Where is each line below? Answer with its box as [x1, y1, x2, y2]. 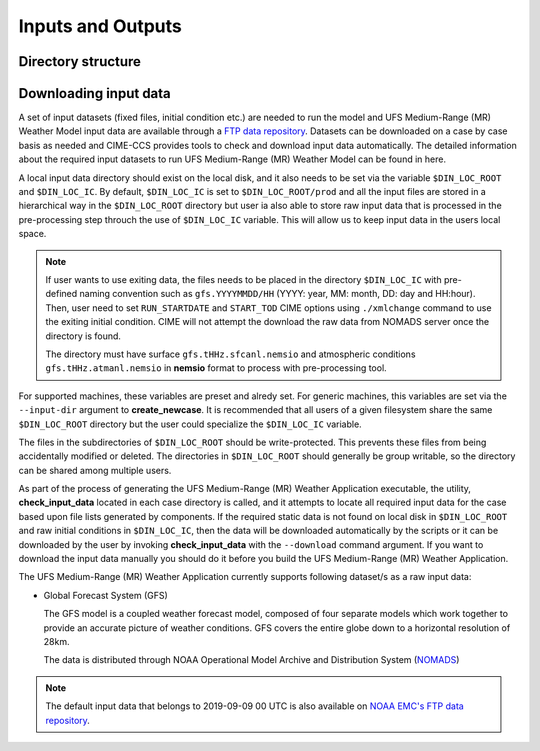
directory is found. [45, 330, 122, 342]
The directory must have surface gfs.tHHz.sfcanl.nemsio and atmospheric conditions [45, 348, 416, 360]
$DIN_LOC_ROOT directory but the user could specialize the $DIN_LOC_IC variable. [18, 418, 362, 430]
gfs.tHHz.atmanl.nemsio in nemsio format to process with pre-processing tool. [45, 362, 387, 374]
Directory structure [18, 53, 142, 70]
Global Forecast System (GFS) [43, 589, 169, 601]
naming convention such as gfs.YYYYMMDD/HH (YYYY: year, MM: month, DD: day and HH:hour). [79, 288, 476, 300]
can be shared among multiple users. [18, 464, 172, 476]
